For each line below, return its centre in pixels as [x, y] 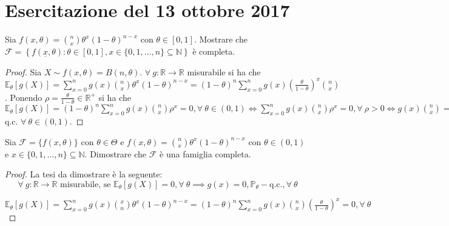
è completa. [214, 51]
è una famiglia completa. [205, 153]
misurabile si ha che [224, 71]
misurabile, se [86, 184]
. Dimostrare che [116, 153]
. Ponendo [24, 97]
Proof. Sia [23, 71]
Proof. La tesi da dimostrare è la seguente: [84, 174]
